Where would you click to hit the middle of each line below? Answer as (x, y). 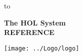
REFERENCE (29, 32)
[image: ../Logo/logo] (42, 48)
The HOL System (35, 22)
